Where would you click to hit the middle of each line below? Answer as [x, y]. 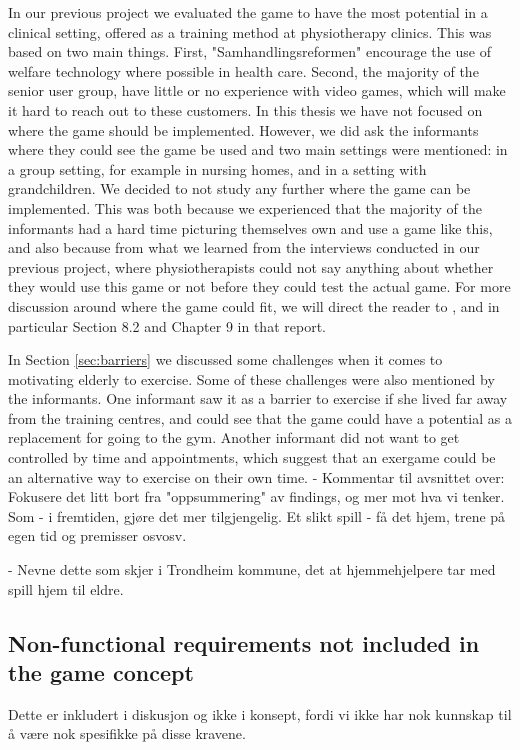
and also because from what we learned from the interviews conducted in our [244, 247]
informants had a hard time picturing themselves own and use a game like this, [250, 227]
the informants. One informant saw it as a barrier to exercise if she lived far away [258, 398]
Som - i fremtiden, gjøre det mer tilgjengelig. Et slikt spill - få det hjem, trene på [257, 515]
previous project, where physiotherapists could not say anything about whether [251, 266]
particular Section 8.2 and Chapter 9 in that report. [167, 325]
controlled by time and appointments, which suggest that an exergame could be [252, 457]
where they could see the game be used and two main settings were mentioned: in [258, 149]
